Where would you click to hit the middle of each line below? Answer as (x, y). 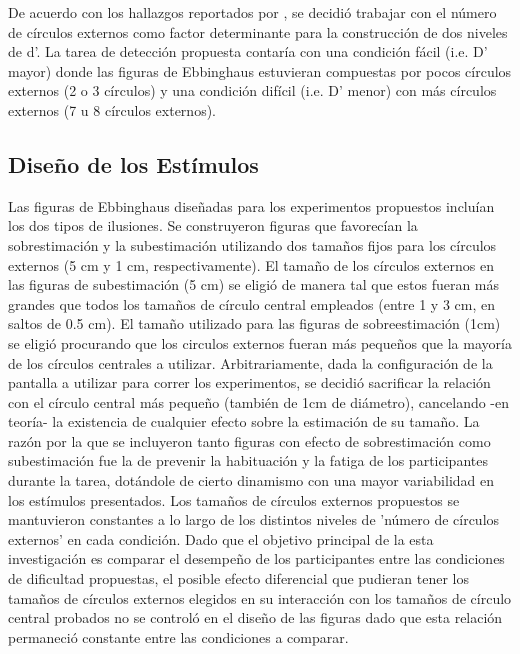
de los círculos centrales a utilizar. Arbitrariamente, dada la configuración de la (250, 362)
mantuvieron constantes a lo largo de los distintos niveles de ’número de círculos (254, 519)
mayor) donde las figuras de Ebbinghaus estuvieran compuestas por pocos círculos (260, 70)
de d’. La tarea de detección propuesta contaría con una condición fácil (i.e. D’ (248, 51)
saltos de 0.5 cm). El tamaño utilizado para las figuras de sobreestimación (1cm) (254, 323)
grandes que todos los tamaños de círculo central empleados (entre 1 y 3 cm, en (251, 303)
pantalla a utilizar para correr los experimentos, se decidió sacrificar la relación (249, 382)
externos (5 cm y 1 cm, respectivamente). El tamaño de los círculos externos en (251, 264)
